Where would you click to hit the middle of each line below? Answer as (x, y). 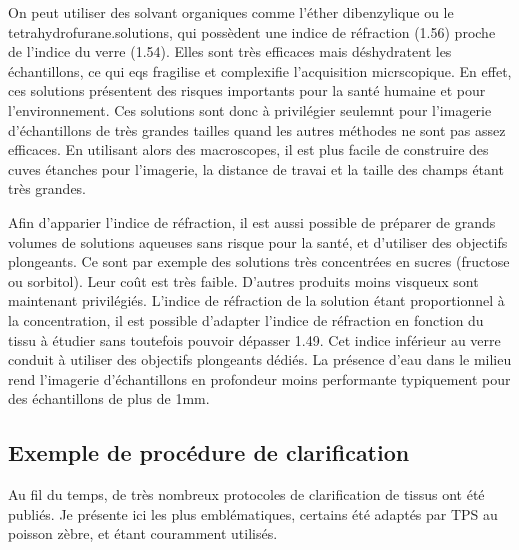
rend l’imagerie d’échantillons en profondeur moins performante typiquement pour (259, 378)
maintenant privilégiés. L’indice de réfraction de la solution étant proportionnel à (256, 300)
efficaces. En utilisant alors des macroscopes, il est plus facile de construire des (248, 149)
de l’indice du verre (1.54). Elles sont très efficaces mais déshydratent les (230, 51)
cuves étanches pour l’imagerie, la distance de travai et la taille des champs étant (256, 168)
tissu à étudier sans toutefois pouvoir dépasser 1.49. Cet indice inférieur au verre (254, 339)
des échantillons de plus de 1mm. (109, 398)
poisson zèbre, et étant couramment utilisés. (143, 533)
